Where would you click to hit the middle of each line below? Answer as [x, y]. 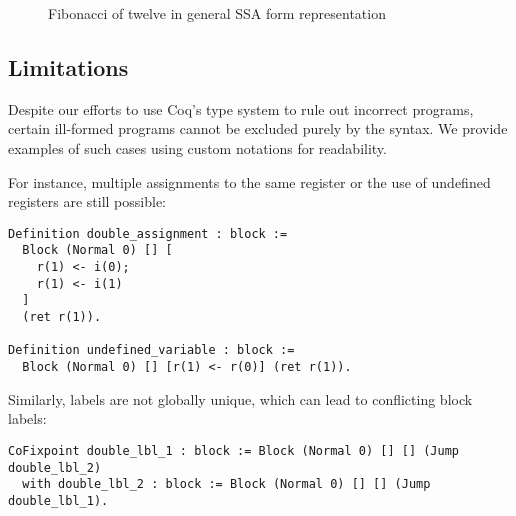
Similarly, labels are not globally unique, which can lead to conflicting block [240, 398]
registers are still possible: [87, 201]
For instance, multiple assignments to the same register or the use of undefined [249, 181]
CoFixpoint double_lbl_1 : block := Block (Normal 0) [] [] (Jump [234, 450]
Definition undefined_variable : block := [151, 350]
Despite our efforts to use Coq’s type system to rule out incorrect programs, [241, 108]
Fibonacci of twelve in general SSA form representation [217, 13]
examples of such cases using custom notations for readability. [197, 147]
